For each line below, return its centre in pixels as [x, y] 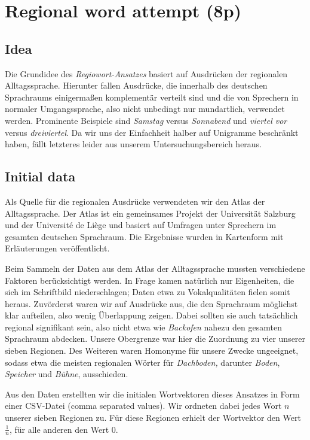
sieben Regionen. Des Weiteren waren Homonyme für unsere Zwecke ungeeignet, [152, 351]
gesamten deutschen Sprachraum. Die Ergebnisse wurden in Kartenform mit [144, 236]
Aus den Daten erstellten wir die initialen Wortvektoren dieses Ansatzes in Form [152, 394]
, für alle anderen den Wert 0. [64, 429]
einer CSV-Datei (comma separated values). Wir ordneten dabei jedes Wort [143, 406]
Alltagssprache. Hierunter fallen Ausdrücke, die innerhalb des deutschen [136, 85]
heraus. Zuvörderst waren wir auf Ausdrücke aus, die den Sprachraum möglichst [151, 303]
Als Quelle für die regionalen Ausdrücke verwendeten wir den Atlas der [135, 201]
